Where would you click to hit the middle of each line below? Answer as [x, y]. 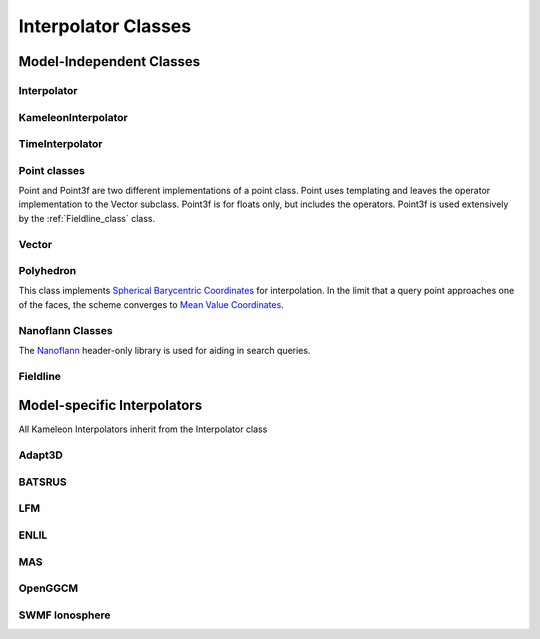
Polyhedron [47, 271]
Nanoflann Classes [66, 330]
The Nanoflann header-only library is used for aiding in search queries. [164, 351]
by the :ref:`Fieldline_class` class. [86, 218]
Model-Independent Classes [109, 61]
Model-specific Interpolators [110, 405]
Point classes [51, 170]
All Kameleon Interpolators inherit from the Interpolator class [143, 429]
